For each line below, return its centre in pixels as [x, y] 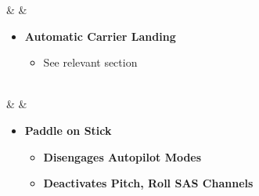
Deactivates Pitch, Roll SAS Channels [148, 183]
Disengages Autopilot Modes [122, 156]
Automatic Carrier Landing [100, 36]
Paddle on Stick [68, 130]
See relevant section [90, 62]
